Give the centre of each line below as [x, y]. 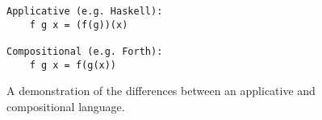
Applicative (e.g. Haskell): [85, 11]
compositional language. [66, 106]
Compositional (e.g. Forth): [85, 51]
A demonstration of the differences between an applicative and [161, 91]
